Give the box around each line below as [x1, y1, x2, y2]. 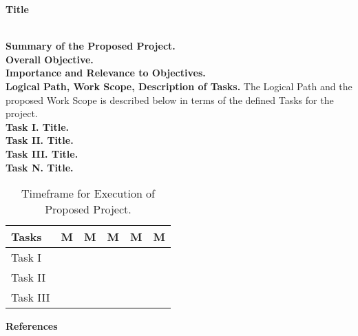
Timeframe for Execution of [21, 185, 156, 202]
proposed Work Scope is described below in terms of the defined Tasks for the [6, 92, 334, 107]
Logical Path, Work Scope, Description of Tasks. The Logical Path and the [6, 78, 352, 93]
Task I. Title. [6, 119, 70, 134]
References [6, 319, 58, 333]
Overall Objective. [6, 52, 94, 66]
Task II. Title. [6, 133, 74, 147]
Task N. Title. [6, 160, 74, 174]
